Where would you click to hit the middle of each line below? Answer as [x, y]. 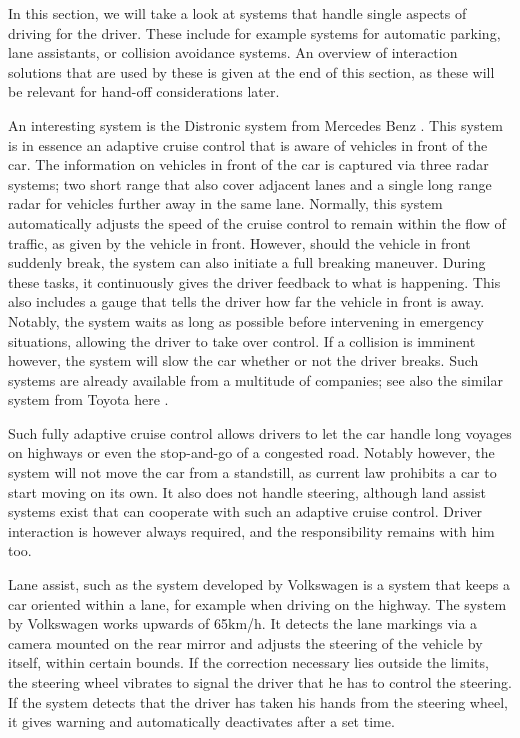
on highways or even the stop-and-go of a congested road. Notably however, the [251, 452]
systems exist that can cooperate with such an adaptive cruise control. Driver [245, 511]
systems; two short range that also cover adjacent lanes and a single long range [250, 183]
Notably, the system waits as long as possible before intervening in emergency [246, 320]
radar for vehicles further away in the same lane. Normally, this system [225, 203]
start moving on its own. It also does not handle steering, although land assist [247, 491]
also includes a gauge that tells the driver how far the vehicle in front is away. [246, 301]
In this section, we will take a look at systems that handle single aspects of [237, 13]
